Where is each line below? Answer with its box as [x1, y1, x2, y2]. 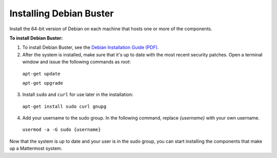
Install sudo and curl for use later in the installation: [22, 91, 133, 97]
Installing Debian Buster [9, 8, 114, 19]
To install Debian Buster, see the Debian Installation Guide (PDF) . [22, 44, 159, 51]
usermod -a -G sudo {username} [22, 127, 101, 133]
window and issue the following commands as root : [22, 59, 131, 65]
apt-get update [22, 71, 61, 76]
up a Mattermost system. [9, 145, 63, 151]
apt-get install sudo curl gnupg [22, 103, 107, 109]
